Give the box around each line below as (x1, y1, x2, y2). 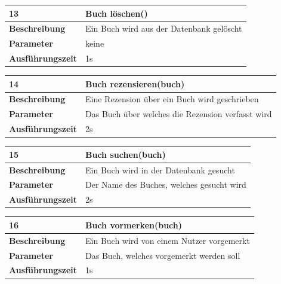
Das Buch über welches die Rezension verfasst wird (85, 108, 272, 120)
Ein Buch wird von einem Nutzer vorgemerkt (85, 234, 250, 246)
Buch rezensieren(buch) (85, 77, 185, 90)
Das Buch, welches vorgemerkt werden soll (85, 249, 240, 261)
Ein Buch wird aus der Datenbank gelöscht (85, 22, 242, 35)
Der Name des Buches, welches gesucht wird (85, 178, 246, 191)
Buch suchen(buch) (85, 148, 166, 160)
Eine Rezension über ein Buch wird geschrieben (85, 93, 259, 105)
